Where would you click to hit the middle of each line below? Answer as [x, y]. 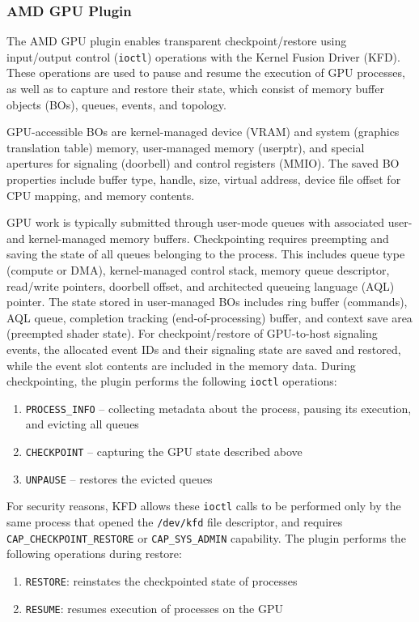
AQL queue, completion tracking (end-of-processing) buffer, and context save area [209, 317]
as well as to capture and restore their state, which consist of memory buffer [195, 89]
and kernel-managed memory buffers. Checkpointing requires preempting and [198, 238]
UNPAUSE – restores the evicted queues [119, 478]
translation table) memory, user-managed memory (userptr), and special [186, 147]
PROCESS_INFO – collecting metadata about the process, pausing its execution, [218, 408]
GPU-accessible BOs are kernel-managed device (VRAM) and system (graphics [203, 132]
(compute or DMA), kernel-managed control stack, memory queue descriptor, [198, 270]
